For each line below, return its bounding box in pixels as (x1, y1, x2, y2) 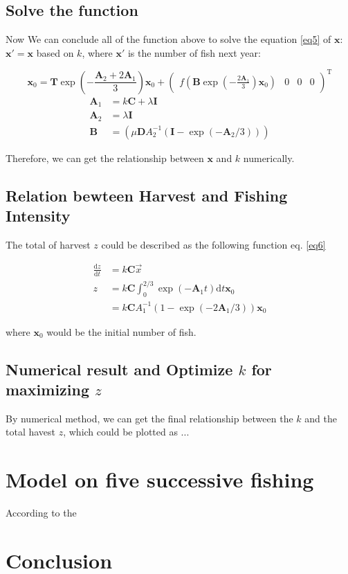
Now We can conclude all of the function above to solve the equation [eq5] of (6, 32, 331, 46)
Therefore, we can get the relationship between (6, 150, 204, 165)
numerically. (243, 150, 295, 165)
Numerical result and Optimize (6, 358, 233, 379)
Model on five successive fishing (6, 465, 314, 494)
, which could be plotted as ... (63, 424, 190, 439)
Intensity (6, 205, 71, 226)
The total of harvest (6, 237, 91, 252)
